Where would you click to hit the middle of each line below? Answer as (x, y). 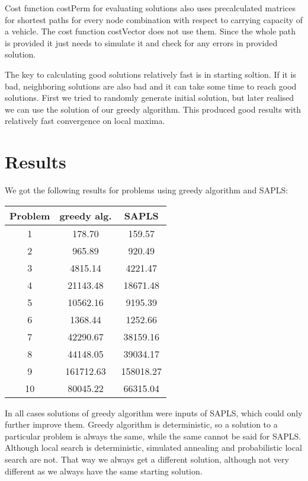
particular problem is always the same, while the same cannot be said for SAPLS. (153, 436)
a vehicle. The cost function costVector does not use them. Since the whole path (150, 31)
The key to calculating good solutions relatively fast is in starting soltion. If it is (150, 74)
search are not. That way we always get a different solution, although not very (147, 459)
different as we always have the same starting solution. (104, 471)
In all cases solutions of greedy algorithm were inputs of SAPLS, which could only (154, 412)
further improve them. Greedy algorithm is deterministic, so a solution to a (141, 424)
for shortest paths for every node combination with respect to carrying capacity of (154, 19)
